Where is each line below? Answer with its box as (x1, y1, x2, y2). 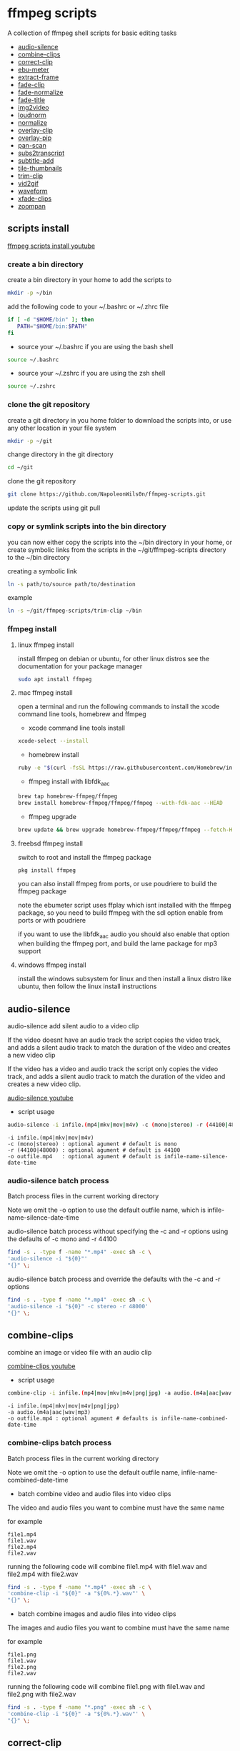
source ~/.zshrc (7, 383, 56, 390)
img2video (17, 103, 49, 111)
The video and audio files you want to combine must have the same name (7, 1503, 225, 1512)
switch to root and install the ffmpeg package (17, 853, 151, 861)
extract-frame (17, 73, 59, 81)
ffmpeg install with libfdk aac (28, 777, 110, 787)
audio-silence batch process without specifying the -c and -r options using (7, 1227, 229, 1236)
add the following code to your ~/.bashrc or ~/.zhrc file (7, 302, 169, 311)
